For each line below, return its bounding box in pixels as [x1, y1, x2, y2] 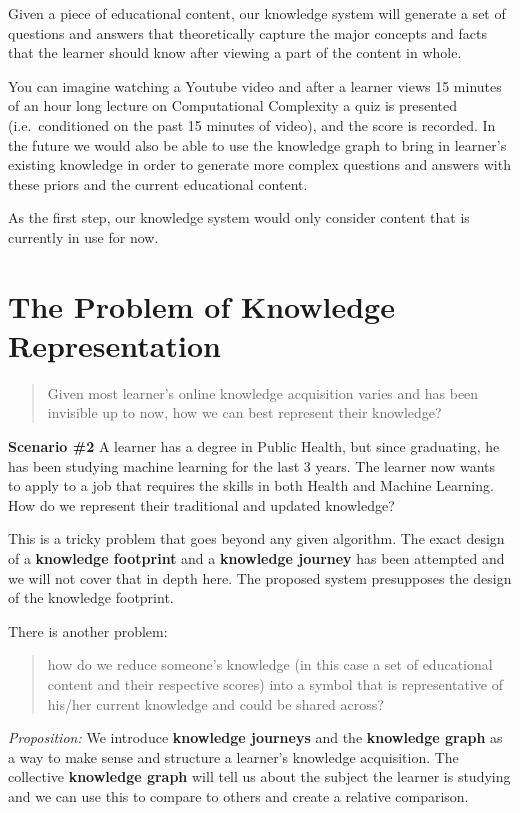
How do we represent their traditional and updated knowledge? [8, 494, 395, 515]
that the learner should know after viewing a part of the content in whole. [8, 42, 462, 63]
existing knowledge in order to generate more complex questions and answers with [8, 154, 511, 175]
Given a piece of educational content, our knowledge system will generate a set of [8, 3, 506, 23]
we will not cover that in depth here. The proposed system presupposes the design [8, 567, 512, 588]
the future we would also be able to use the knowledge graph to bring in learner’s [8, 134, 507, 155]
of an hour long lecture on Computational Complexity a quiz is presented [8, 95, 458, 116]
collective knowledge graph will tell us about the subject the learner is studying [8, 766, 511, 787]
